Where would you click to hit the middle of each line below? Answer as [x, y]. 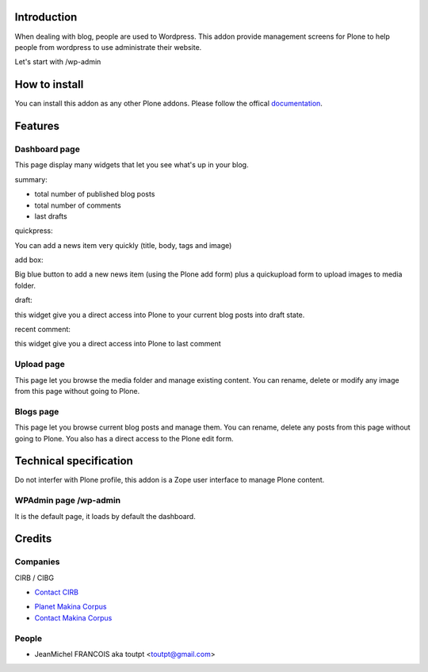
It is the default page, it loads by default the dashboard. [105, 516]
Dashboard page [48, 149]
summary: [31, 179]
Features [37, 126]
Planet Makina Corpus [71, 607]
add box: [29, 260]
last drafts [51, 216]
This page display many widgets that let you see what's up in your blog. [132, 165]
